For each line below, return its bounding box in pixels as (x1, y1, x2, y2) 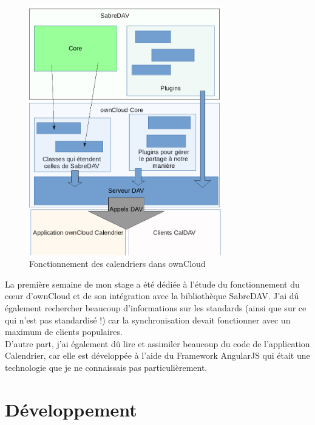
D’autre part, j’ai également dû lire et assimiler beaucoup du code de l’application (5, 337, 310, 350)
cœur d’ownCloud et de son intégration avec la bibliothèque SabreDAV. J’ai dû (5, 289, 299, 302)
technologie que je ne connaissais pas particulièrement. (5, 361, 208, 373)
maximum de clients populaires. (5, 325, 123, 338)
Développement (5, 396, 137, 421)
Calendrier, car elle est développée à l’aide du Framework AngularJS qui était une (5, 349, 310, 362)
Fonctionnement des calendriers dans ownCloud (29, 257, 206, 270)
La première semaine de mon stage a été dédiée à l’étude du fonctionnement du (5, 277, 300, 290)
